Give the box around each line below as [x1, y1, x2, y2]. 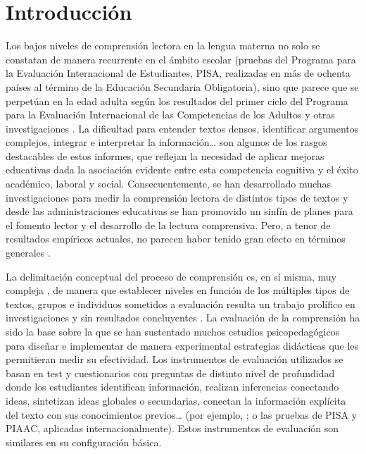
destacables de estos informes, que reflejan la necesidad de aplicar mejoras [6, 148, 324, 163]
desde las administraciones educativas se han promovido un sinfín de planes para [6, 204, 353, 219]
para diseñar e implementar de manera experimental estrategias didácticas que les [6, 338, 359, 352]
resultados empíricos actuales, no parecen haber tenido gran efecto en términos [6, 231, 346, 246]
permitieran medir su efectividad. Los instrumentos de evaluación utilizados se [6, 352, 343, 367]
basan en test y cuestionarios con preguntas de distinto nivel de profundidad [6, 365, 335, 380]
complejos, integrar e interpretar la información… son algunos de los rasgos [6, 135, 327, 149]
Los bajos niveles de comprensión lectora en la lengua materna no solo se [6, 38, 320, 53]
